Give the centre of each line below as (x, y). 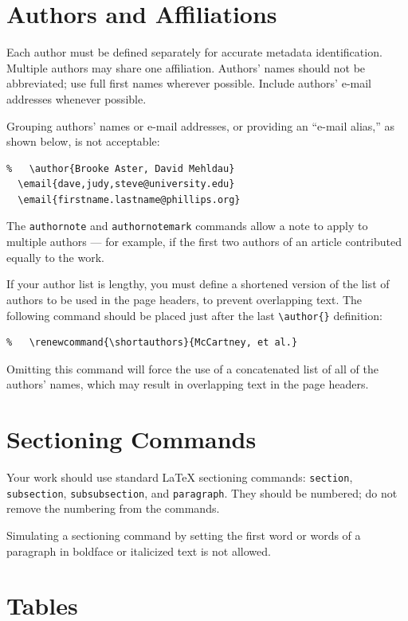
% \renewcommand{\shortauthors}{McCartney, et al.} (152, 343)
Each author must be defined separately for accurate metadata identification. (194, 52)
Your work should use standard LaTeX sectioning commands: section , (180, 477)
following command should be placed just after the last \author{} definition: (194, 315)
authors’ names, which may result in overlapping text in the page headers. (188, 384)
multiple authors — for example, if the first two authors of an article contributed (204, 242)
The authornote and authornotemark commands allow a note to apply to (187, 226)
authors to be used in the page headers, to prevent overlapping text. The (184, 299)
